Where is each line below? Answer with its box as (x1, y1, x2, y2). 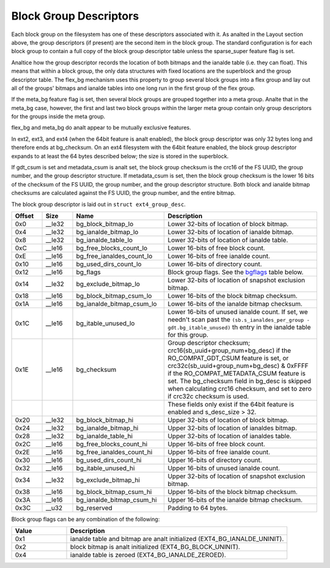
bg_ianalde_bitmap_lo (76, 227, 139, 236)
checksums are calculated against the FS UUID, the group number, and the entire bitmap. (11, 190, 236, 197)
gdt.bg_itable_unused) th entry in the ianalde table (167, 323, 311, 331)
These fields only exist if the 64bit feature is (167, 400, 295, 408)
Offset (15, 212, 34, 220)
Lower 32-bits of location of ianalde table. (167, 235, 288, 244)
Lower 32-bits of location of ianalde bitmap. (167, 227, 294, 236)
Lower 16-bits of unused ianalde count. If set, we (167, 308, 308, 316)
